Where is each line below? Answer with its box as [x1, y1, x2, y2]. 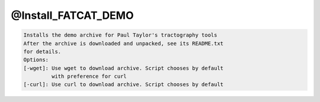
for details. [23, 48, 62, 55]
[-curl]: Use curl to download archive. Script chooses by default [23, 81, 224, 88]
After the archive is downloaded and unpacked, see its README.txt [23, 40, 224, 47]
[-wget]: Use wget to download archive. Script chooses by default [23, 65, 224, 71]
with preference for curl [51, 73, 127, 80]
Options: [23, 57, 49, 63]
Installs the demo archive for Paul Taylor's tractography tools [23, 32, 217, 38]
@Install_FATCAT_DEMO [11, 9, 134, 22]
